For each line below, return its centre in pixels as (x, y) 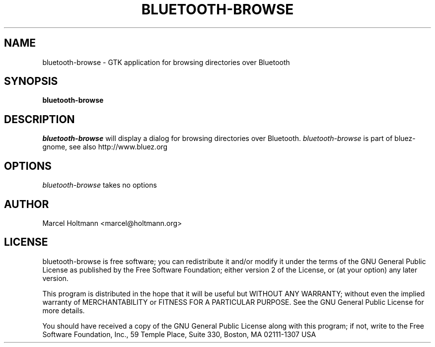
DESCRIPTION (39, 119)
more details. (64, 310)
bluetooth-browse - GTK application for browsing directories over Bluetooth (166, 62)
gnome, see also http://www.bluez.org (105, 147)
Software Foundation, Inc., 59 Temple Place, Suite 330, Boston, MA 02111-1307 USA (179, 334)
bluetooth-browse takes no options (100, 185)
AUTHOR (27, 204)
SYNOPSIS (31, 81)
